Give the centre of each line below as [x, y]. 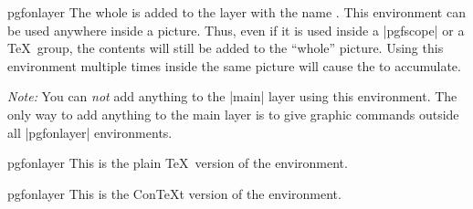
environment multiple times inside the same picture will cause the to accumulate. [234, 65]
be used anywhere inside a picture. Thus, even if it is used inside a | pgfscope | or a [236, 30]
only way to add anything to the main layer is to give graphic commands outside [233, 114]
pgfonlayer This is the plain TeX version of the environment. [178, 163]
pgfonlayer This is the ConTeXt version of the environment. [174, 193]
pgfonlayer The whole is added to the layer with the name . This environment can [236, 12]
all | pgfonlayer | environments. [90, 132]
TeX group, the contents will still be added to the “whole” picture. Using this [226, 48]
